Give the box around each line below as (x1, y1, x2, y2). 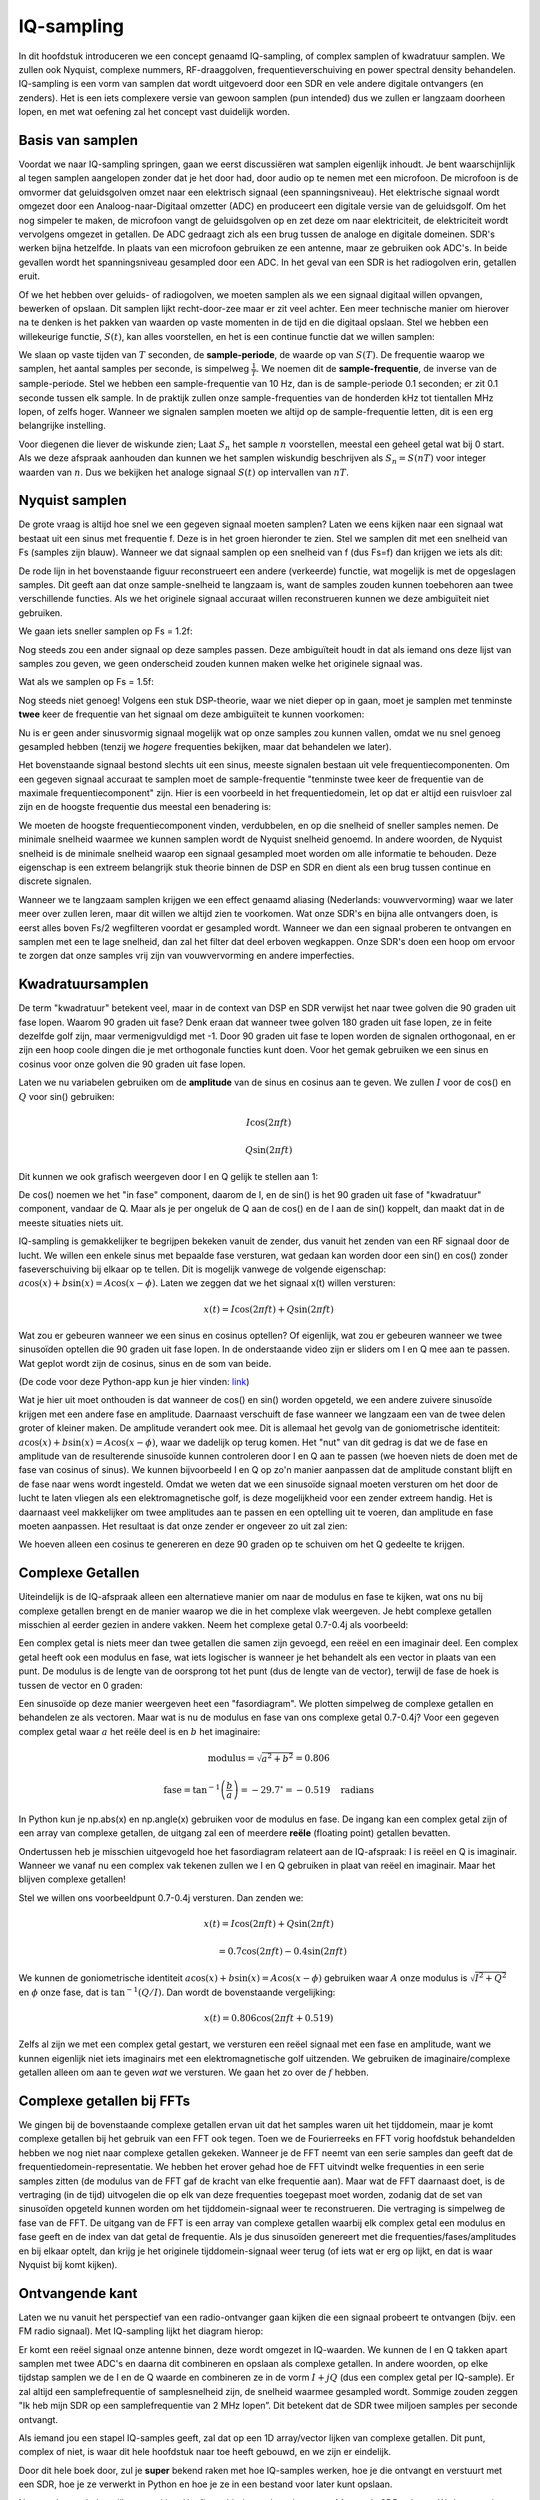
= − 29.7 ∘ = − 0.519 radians (240, 1782, 375, 1795)
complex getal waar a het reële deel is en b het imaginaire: (18, 1725, 261, 1737)
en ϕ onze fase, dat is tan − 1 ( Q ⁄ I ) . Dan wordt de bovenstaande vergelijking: (18, 1985, 336, 1998)
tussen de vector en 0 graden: (18, 1679, 144, 1691)
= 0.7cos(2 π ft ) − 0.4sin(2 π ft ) (218, 1946, 347, 1957)
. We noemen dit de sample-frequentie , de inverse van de (256, 363, 497, 375)
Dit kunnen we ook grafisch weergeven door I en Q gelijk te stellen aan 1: (18, 1170, 319, 1182)
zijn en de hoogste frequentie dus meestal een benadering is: (18, 801, 272, 813)
